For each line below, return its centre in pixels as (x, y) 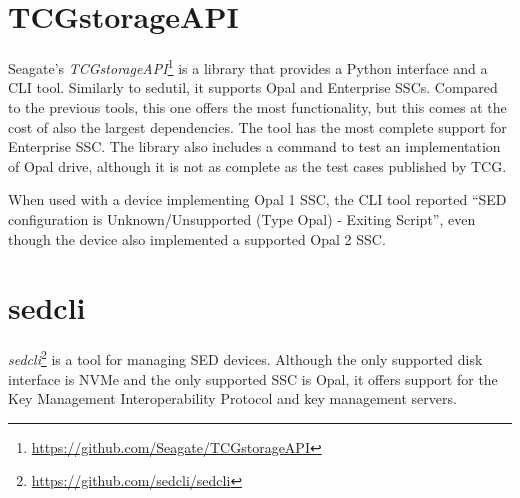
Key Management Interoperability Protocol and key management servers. (232, 398)
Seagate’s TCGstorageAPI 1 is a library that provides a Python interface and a (248, 66)
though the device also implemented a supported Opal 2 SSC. (197, 238)
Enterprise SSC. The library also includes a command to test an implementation (254, 146)
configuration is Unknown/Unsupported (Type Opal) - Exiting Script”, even (242, 218)
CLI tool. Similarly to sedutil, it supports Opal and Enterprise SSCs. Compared (253, 87)
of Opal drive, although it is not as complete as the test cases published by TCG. (257, 165)
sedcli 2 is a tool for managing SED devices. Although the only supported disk (245, 357)
